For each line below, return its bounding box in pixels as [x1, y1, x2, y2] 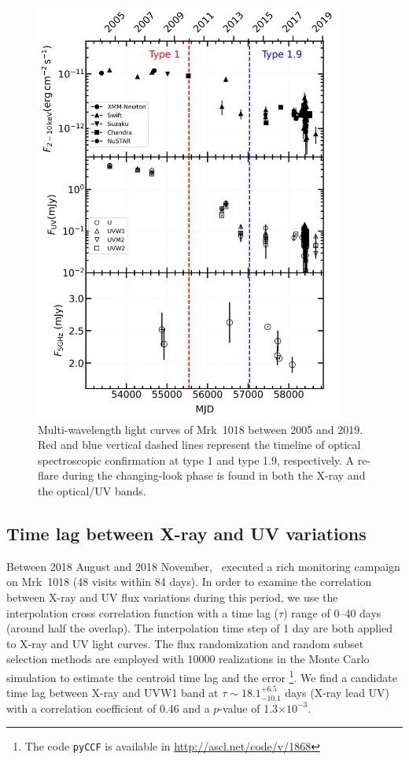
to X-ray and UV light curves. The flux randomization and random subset [6, 635, 364, 651]
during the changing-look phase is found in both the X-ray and [62, 467, 366, 484]
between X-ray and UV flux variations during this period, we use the [6, 589, 338, 606]
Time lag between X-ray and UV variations [6, 521, 367, 546]
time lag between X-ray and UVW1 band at [6, 684, 219, 701]
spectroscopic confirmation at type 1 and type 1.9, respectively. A [38, 451, 355, 468]
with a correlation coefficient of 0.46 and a [6, 699, 210, 716]
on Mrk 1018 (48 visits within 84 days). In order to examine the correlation [6, 573, 372, 590]
